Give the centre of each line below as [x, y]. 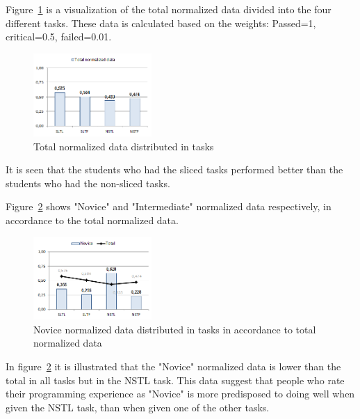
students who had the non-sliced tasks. [88, 183]
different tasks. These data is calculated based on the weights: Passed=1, [161, 23]
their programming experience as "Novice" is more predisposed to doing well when [180, 394]
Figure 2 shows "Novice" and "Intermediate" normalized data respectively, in [169, 206]
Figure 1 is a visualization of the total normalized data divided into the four [169, 9]
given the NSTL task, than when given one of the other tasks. [138, 407]
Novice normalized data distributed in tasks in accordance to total [175, 329]
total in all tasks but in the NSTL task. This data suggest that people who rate [175, 380]
